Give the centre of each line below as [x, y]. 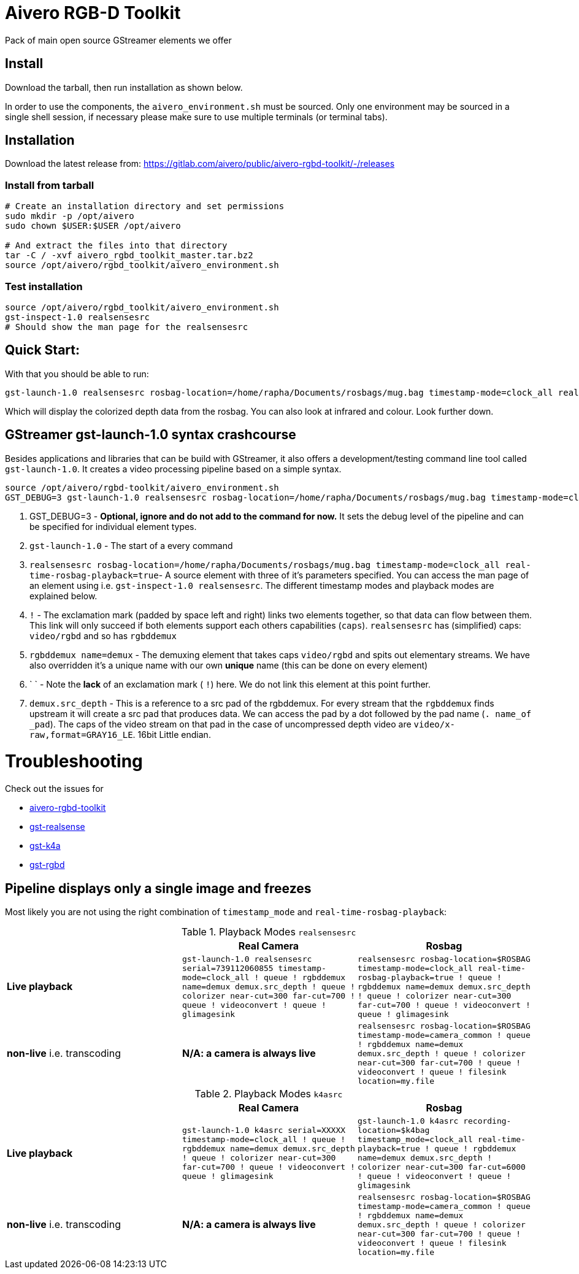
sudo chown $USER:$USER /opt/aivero [93, 226]
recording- [487, 1121]
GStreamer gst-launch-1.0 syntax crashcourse [151, 435]
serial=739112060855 [228, 968]
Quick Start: [42, 350]
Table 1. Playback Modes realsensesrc [269, 931]
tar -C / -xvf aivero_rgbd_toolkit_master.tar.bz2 [129, 255]
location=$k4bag [393, 1130]
